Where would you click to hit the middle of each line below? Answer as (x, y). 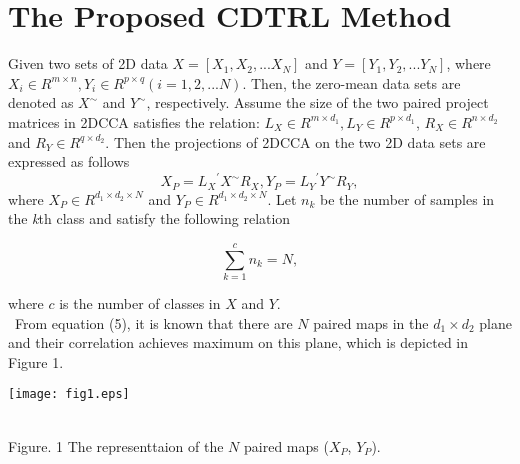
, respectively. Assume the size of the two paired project (317, 102)
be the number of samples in (407, 198)
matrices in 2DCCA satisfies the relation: (134, 121)
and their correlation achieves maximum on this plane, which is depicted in (238, 342)
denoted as (41, 102)
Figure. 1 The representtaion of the (116, 445)
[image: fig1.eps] (69, 394)
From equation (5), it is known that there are (153, 322)
